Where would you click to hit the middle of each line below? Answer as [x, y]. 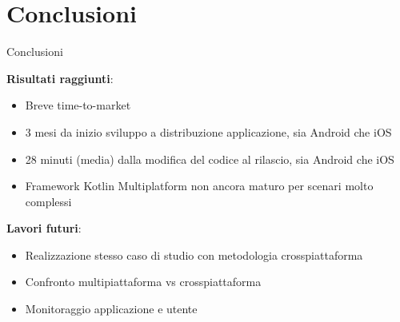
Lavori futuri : [44, 228]
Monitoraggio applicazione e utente [111, 309]
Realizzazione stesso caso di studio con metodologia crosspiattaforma [194, 254]
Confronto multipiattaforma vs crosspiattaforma [143, 282]
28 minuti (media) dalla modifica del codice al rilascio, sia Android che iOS [210, 159]
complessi [48, 201]
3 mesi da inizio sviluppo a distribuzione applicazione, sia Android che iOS [208, 131]
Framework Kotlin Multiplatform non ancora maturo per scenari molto [199, 186]
